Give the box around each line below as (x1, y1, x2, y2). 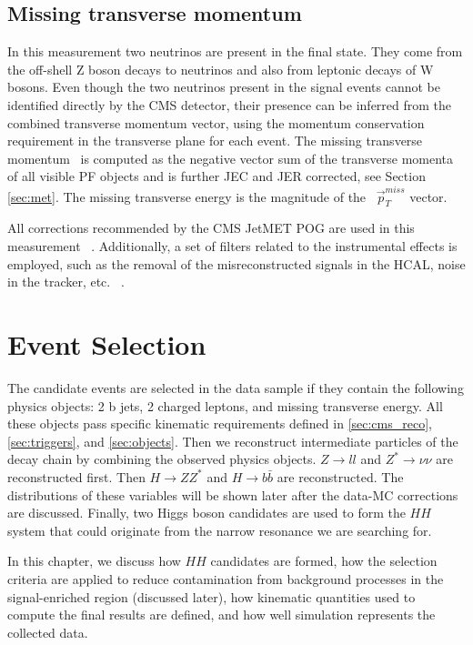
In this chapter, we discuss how (7, 551, 181, 570)
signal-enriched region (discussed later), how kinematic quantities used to (7, 587, 416, 606)
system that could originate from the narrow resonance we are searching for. (7, 520, 432, 539)
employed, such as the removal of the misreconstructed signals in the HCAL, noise (7, 254, 466, 273)
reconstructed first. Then (7, 467, 146, 486)
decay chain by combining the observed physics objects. (7, 449, 317, 469)
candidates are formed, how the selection (210, 551, 438, 570)
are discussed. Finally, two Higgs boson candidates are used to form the (7, 503, 406, 522)
